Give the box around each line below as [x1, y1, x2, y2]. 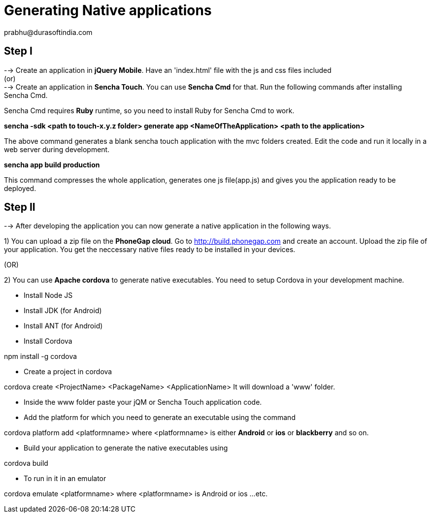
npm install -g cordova [4, 352, 77, 361]
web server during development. [4, 145, 110, 154]
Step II [4, 201, 35, 214]
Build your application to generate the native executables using [24, 444, 228, 452]
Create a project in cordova [24, 367, 112, 376]
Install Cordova [24, 337, 72, 346]
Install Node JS [24, 291, 73, 300]
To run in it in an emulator [24, 474, 106, 483]
